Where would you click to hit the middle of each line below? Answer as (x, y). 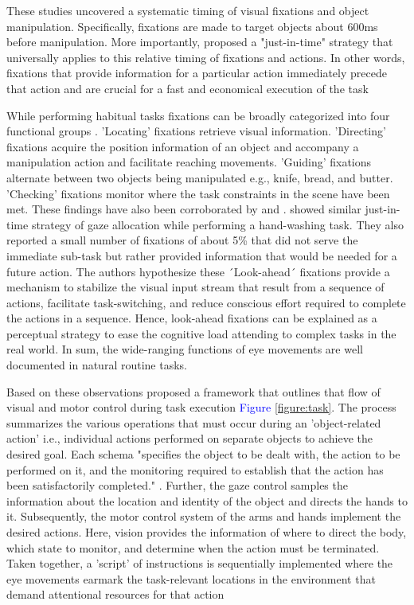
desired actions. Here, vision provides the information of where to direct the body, (207, 532)
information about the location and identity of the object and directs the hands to (207, 500)
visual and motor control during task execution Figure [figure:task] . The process (201, 407)
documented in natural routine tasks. (97, 365)
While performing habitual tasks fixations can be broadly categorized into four (198, 115)
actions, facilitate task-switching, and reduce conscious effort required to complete (206, 302)
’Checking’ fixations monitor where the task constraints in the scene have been (198, 193)
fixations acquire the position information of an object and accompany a (183, 146)
